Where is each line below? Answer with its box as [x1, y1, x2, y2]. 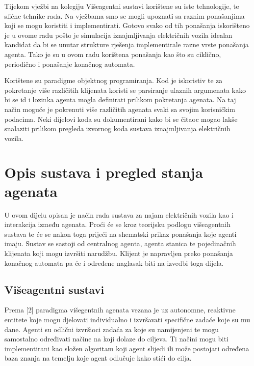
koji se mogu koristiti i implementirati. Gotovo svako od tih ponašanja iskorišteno [4, 20, 250, 30]
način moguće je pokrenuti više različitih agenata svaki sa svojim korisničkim [4, 104, 235, 114]
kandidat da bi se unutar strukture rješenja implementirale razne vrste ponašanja [4, 39, 249, 50]
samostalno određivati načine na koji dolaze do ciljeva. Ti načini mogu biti [4, 334, 229, 344]
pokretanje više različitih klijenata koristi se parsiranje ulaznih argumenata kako [4, 84, 246, 95]
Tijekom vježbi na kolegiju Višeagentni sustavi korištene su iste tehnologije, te [4, 1, 239, 11]
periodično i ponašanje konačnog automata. [4, 58, 135, 69]
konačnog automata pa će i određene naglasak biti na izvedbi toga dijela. [4, 257, 224, 268]
